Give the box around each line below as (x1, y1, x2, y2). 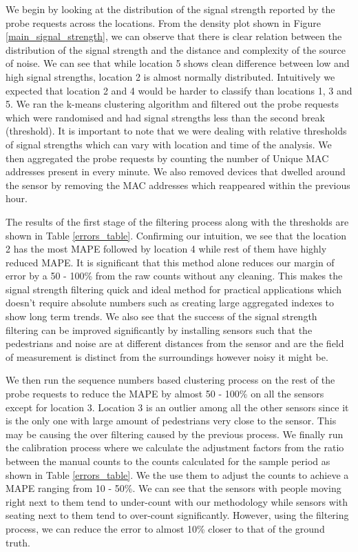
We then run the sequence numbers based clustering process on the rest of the (6, 373, 335, 387)
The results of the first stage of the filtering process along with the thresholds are (6, 214, 349, 228)
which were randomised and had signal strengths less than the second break (6, 110, 325, 124)
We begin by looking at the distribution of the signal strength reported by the (6, 2, 335, 16)
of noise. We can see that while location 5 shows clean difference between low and (6, 56, 350, 70)
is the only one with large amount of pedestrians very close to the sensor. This (6, 413, 337, 428)
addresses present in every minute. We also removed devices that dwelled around (6, 164, 346, 179)
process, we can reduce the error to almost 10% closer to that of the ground (6, 521, 325, 535)
